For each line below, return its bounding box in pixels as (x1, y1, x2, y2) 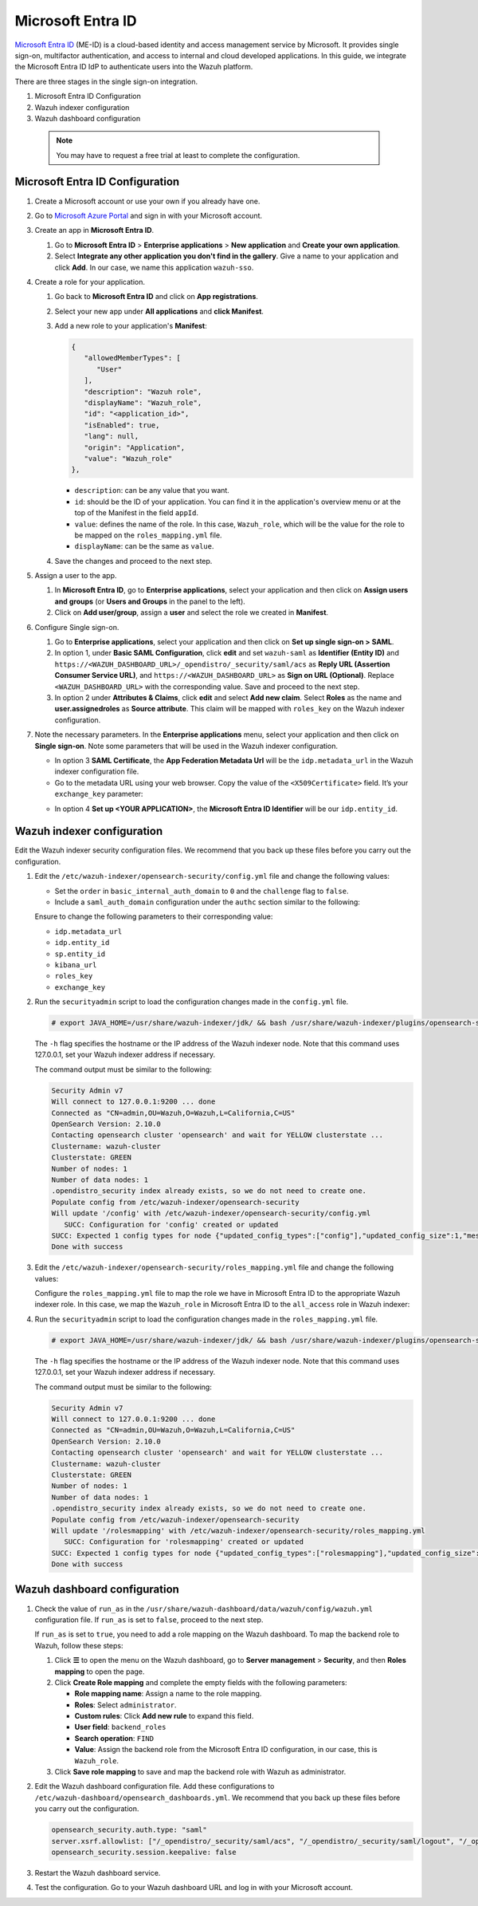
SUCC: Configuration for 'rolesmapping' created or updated (64, 1538, 304, 1546)
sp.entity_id (54, 949, 106, 959)
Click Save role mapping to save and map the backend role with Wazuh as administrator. (54, 1767, 347, 1777)
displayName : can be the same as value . (74, 541, 214, 551)
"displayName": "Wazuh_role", (84, 399, 202, 408)
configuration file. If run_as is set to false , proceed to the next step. (34, 1615, 264, 1624)
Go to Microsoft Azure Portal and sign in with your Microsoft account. (34, 211, 263, 220)
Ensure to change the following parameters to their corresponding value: (34, 912, 273, 921)
